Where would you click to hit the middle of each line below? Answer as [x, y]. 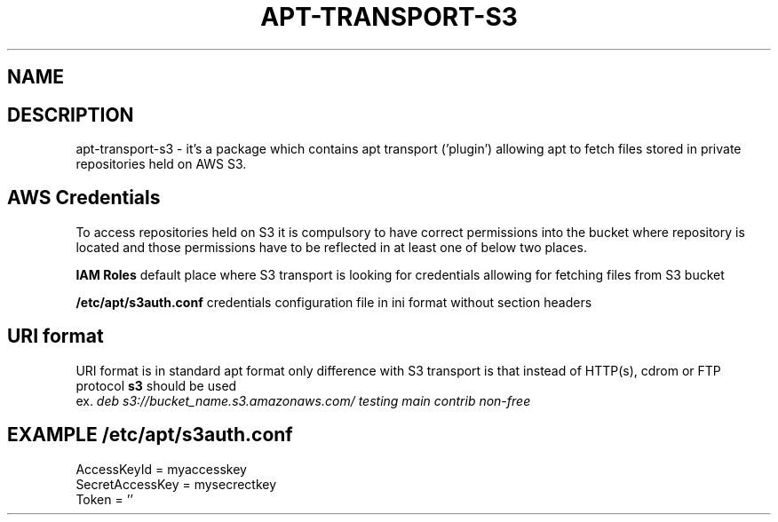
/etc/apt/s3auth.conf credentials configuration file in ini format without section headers [334, 302]
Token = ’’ [104, 499]
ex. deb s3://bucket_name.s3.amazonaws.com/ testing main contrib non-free [303, 400]
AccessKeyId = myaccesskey [161, 469]
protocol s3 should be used [156, 385]
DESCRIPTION [71, 115]
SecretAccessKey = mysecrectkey [176, 484]
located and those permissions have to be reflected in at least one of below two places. [331, 247]
